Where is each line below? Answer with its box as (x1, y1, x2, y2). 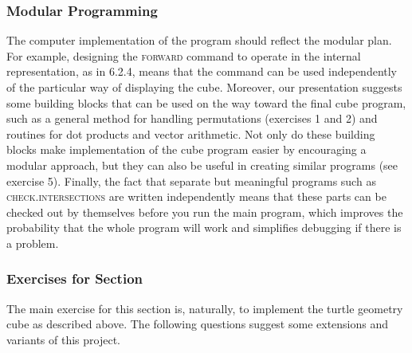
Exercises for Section (6, 269, 143, 288)
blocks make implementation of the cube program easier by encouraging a (6, 141, 367, 158)
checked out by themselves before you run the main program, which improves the (6, 203, 403, 220)
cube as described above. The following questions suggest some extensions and (6, 316, 389, 332)
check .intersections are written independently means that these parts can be (6, 188, 386, 205)
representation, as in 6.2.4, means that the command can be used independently (6, 63, 397, 80)
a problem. (6, 234, 59, 251)
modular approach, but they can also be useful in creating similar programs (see (6, 156, 398, 173)
